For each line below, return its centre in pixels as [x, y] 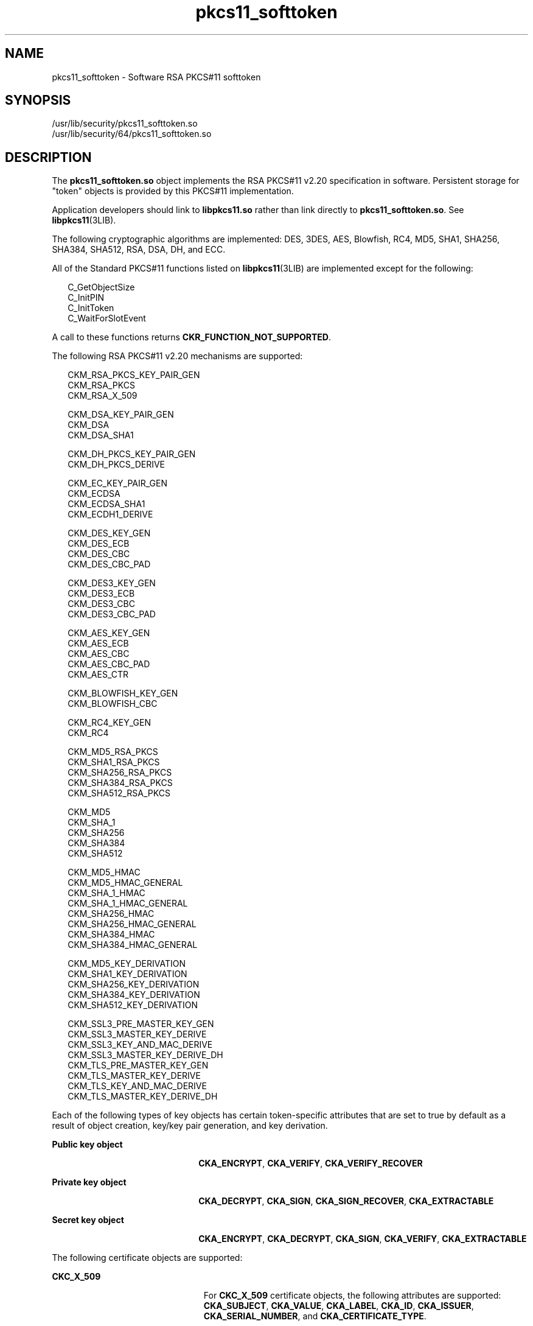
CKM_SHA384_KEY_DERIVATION [134, 995]
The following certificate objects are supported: [147, 1258]
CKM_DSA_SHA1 [101, 435]
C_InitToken [91, 308]
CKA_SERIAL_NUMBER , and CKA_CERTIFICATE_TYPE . [315, 1316]
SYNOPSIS [38, 100]
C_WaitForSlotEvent [107, 318]
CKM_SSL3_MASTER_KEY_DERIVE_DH [145, 1055]
